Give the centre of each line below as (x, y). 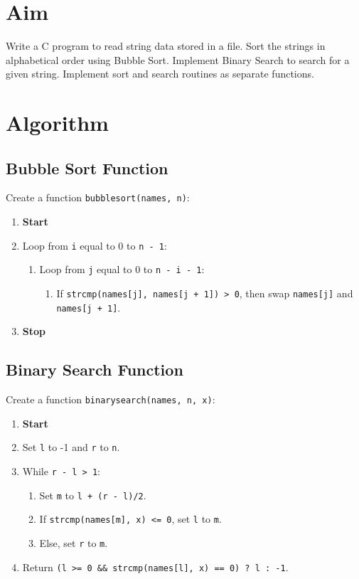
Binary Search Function (95, 370)
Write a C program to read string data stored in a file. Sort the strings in (166, 46)
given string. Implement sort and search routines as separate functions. (160, 74)
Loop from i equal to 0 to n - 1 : (95, 245)
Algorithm (57, 123)
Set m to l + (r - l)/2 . (93, 495)
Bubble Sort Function (87, 168)
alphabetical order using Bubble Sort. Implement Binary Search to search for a (178, 59)
